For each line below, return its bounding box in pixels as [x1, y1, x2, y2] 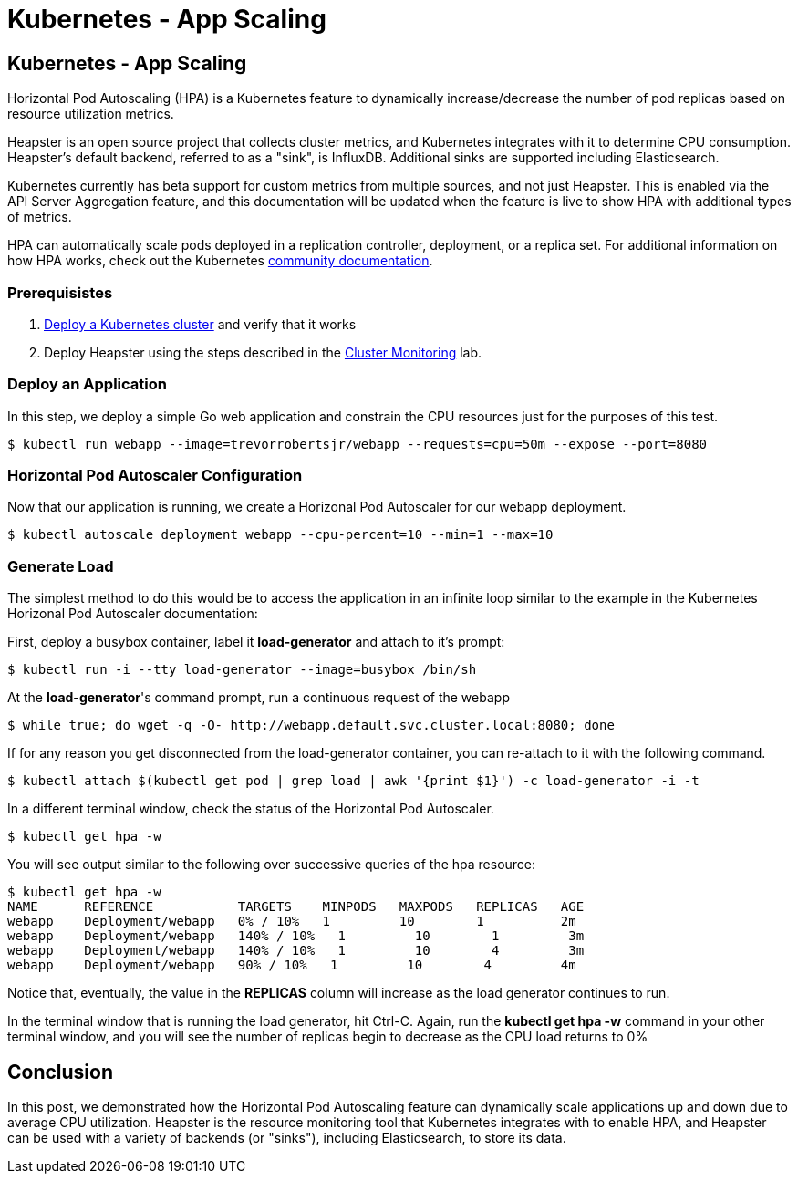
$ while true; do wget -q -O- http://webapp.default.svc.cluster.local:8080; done [7, 718, 615, 733]
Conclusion [7, 1060, 114, 1083]
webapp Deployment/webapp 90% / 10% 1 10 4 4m [7, 958, 576, 973]
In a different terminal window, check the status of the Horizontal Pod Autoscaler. [7, 801, 494, 817]
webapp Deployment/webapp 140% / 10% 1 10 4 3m [7, 943, 585, 958]
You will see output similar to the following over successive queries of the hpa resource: [7, 856, 536, 873]
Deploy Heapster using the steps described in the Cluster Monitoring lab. [44, 344, 482, 360]
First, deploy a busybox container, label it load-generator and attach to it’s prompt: [7, 634, 505, 650]
